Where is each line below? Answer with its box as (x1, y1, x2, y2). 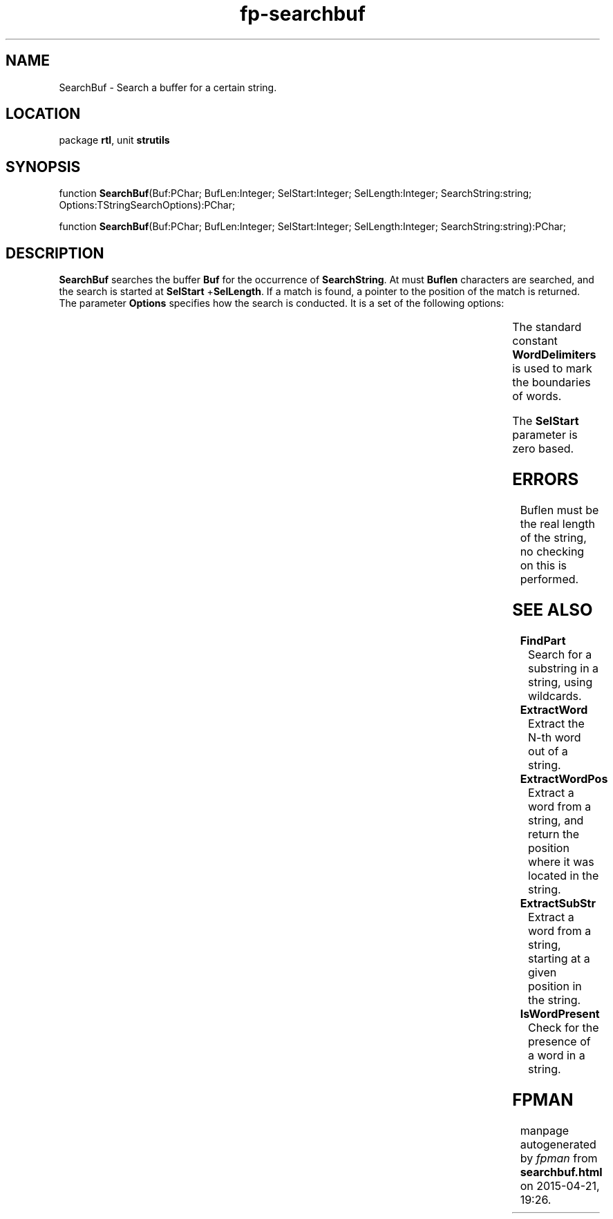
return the (528, 826, 580, 841)
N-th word (528, 730, 581, 744)
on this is (520, 558, 567, 572)
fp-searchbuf (240, 2, 366, 26)
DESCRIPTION (6, 244, 104, 262)
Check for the (528, 1020, 599, 1034)
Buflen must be (520, 502, 599, 517)
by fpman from (520, 1151, 598, 1165)
